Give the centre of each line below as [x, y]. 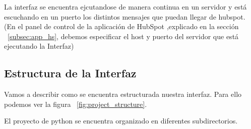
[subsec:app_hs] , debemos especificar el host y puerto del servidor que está [123, 36]
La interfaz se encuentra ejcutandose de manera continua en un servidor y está [126, 7]
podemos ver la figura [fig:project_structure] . [76, 104]
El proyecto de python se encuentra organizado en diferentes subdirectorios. [121, 121]
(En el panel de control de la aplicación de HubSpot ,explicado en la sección [121, 26]
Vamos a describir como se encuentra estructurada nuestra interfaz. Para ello [123, 94]
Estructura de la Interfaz [70, 73]
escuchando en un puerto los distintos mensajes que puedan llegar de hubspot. [125, 16]
